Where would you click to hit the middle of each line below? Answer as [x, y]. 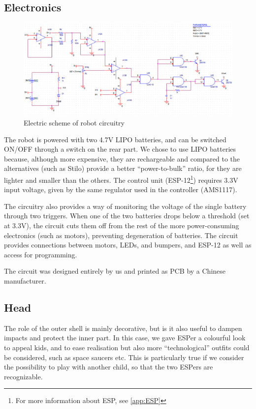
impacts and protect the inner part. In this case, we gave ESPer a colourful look [125, 338]
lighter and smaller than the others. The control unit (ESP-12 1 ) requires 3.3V [121, 179]
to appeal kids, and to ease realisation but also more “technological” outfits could [127, 347]
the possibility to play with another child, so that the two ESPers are [109, 367]
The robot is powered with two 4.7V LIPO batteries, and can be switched [115, 139]
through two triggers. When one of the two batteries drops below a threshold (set [127, 216]
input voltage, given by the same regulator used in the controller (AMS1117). [121, 189]
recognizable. [23, 376]
